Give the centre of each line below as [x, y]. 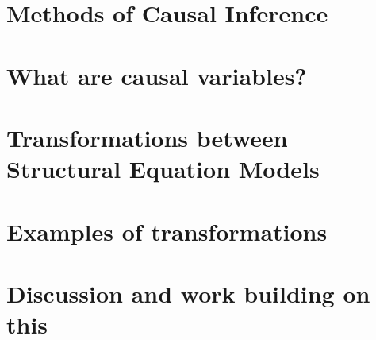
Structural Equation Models [163, 169]
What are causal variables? [157, 75]
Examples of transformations [167, 231]
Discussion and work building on [188, 293]
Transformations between [147, 137]
